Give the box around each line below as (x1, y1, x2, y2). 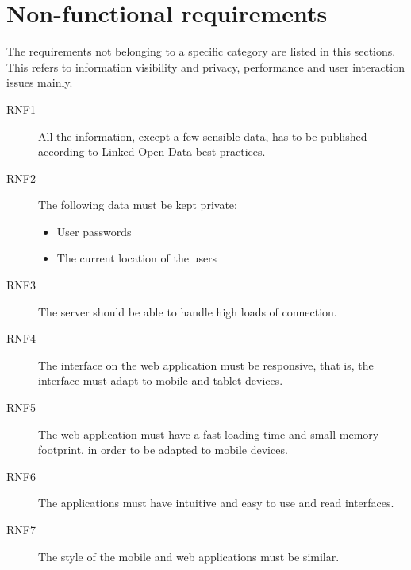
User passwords (56, 223, 132, 239)
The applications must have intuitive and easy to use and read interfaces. (38, 494, 394, 511)
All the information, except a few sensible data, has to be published (38, 127, 367, 144)
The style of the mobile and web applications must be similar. (38, 548, 340, 564)
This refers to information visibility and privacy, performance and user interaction (6, 58, 405, 75)
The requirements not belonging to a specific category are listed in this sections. (6, 43, 396, 60)
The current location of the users (56, 250, 217, 266)
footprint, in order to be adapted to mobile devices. (38, 441, 288, 458)
